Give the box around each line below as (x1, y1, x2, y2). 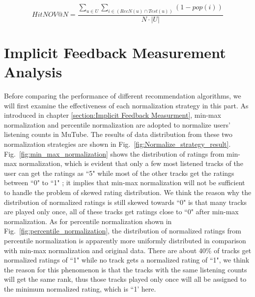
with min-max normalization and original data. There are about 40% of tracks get (4, 245, 252, 255)
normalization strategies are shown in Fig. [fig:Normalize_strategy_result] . (4, 139, 231, 149)
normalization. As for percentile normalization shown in (4, 216, 172, 226)
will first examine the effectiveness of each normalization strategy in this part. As (4, 100, 249, 110)
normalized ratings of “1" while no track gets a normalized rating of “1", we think (4, 255, 250, 265)
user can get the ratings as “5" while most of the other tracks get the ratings (4, 167, 234, 178)
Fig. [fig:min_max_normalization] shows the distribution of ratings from (4, 148, 225, 159)
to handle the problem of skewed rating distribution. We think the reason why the (4, 187, 252, 197)
